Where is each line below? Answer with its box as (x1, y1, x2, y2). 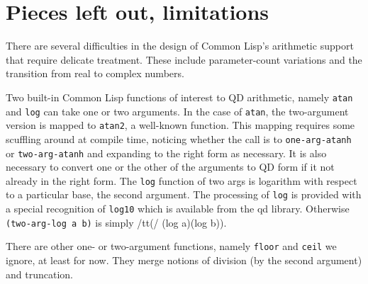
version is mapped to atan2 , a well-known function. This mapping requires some (6, 118, 355, 132)
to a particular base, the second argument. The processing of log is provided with (6, 187, 362, 202)
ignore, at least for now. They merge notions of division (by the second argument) (6, 253, 362, 268)
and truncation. (6, 266, 73, 281)
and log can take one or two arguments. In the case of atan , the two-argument (6, 103, 349, 118)
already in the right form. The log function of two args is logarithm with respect (6, 173, 357, 188)
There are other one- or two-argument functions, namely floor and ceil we (6, 239, 337, 254)
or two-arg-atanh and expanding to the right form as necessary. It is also (6, 145, 327, 160)
